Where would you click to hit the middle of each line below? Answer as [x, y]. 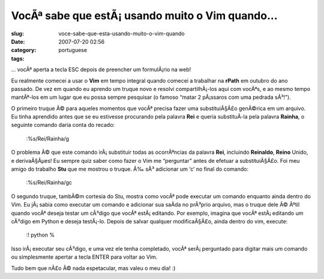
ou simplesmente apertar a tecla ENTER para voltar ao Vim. [84, 257]
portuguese [73, 50]
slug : [17, 34]
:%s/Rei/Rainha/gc [49, 183]
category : [24, 50]
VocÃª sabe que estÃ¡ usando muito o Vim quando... [144, 16]
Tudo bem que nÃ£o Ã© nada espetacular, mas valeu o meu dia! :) [93, 268]
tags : [18, 58]
